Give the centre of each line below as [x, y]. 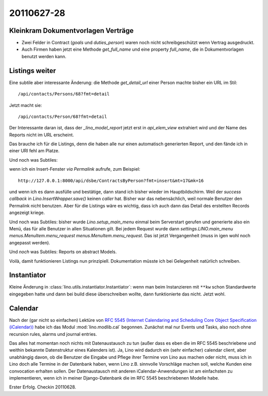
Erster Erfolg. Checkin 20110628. [43, 387]
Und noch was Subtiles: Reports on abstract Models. [63, 252]
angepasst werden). [30, 243]
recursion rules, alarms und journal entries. [53, 334]
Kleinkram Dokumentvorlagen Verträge [71, 31]
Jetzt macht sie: [26, 105]
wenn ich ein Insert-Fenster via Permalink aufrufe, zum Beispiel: [75, 169]
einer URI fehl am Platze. [34, 151]
